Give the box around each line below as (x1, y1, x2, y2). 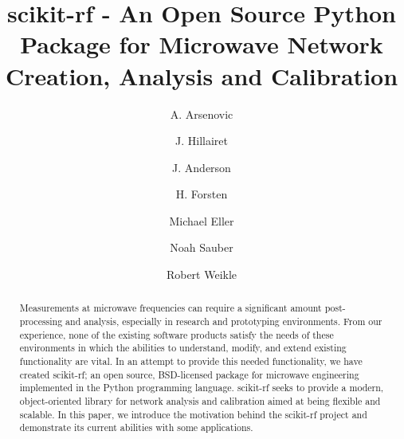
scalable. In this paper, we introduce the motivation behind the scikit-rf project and (19, 407, 367, 421)
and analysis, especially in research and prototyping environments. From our (65, 315, 382, 328)
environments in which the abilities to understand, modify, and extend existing (19, 341, 347, 355)
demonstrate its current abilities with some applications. (19, 421, 253, 434)
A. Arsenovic (170, 105, 233, 122)
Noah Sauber (170, 239, 233, 256)
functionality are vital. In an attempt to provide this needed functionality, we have (19, 355, 363, 368)
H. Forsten (175, 186, 228, 202)
